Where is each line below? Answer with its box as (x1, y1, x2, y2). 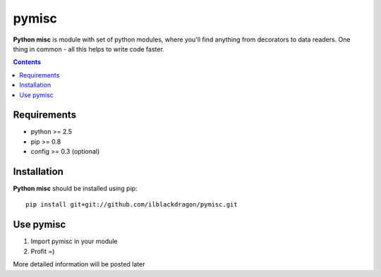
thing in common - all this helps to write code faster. (13, 44, 165, 53)
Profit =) (30, 247, 55, 255)
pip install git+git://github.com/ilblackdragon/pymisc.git (25, 201, 238, 209)
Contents (13, 58, 42, 66)
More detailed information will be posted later (13, 260, 145, 269)
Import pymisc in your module (30, 237, 118, 246)
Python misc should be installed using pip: (13, 184, 138, 193)
